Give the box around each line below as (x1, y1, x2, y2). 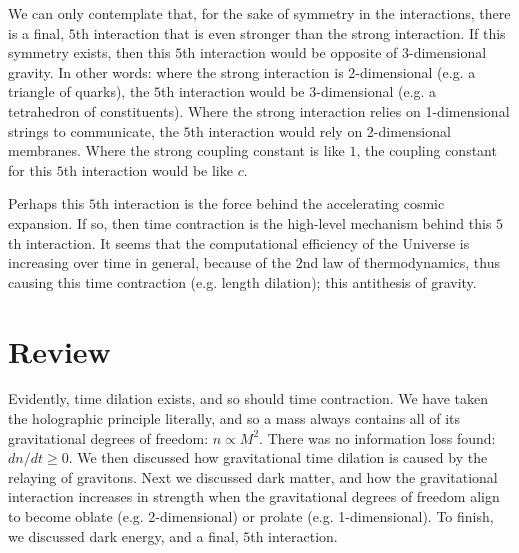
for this (8, 159, 53, 180)
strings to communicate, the (8, 120, 179, 141)
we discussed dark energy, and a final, (8, 525, 239, 546)
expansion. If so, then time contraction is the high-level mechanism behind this (8, 212, 492, 233)
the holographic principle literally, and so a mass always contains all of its (8, 408, 461, 429)
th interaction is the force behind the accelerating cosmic (95, 193, 445, 214)
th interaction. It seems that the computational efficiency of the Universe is (8, 232, 470, 253)
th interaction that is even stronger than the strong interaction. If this (75, 22, 506, 43)
